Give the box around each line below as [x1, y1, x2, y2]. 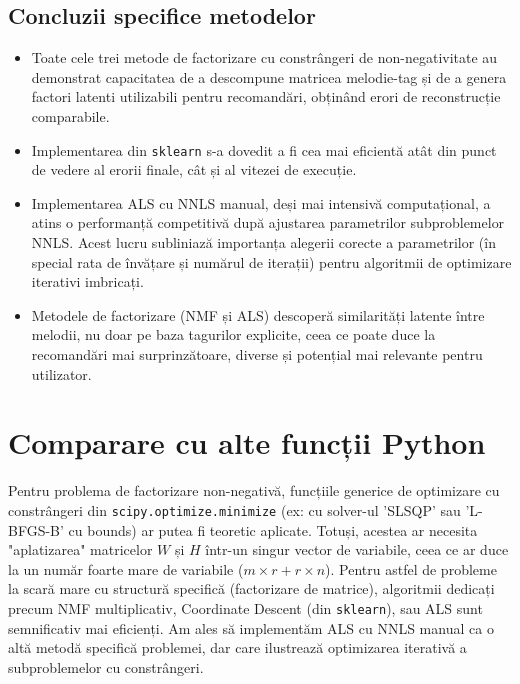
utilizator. [31, 363, 92, 384]
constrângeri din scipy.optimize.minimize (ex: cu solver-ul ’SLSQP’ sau [8, 499, 461, 520]
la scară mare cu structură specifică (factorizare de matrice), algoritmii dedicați [8, 578, 495, 599]
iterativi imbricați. [31, 271, 144, 292]
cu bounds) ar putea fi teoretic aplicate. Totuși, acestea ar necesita [68, 519, 478, 540]
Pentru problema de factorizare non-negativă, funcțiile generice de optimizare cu [8, 480, 500, 501]
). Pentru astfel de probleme [325, 558, 497, 579]
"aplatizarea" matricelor [8, 539, 153, 560]
